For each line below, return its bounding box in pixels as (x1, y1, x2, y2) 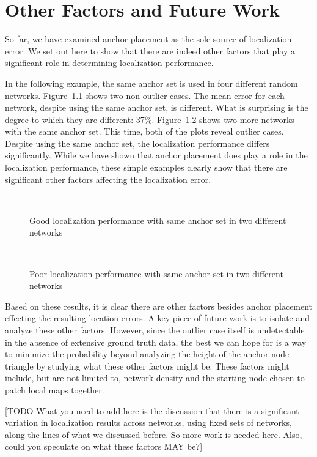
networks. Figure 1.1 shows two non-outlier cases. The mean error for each (5, 89, 285, 102)
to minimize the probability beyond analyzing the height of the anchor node (5, 347, 290, 360)
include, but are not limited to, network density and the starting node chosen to (5, 371, 305, 384)
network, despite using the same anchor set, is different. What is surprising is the (5, 101, 308, 114)
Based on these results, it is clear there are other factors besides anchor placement (5, 299, 313, 312)
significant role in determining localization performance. (5, 56, 214, 69)
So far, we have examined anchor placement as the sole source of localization (5, 32, 292, 45)
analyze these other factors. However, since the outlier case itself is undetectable (5, 324, 305, 336)
